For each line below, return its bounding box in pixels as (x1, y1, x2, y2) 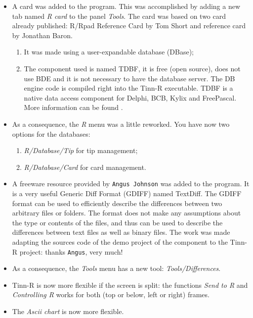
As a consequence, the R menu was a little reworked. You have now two (12, 118, 230, 129)
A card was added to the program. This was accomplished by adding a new (12, 1, 241, 11)
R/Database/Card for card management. (24, 161, 146, 172)
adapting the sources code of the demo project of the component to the (12, 236, 228, 247)
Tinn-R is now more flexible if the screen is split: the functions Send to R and (12, 279, 248, 290)
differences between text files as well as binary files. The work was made (12, 227, 230, 237)
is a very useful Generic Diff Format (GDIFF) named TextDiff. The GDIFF (12, 188, 242, 198)
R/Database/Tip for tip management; (24, 145, 138, 156)
